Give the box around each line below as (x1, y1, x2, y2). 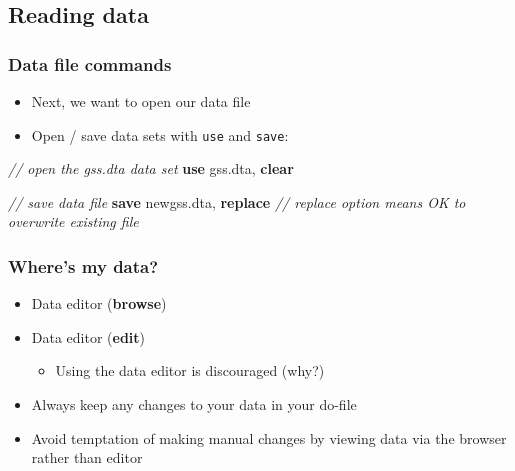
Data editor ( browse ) (31, 293, 167, 314)
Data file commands (8, 51, 172, 76)
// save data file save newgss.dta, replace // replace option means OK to (8, 191, 466, 212)
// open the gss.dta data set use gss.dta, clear (8, 158, 294, 179)
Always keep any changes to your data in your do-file (31, 394, 357, 415)
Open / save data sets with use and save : (31, 124, 289, 145)
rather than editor (31, 447, 143, 468)
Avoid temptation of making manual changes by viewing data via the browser (31, 427, 507, 448)
